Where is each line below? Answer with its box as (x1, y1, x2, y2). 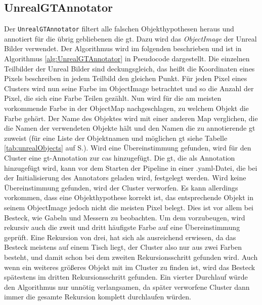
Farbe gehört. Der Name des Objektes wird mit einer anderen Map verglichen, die (4, 112, 258, 123)
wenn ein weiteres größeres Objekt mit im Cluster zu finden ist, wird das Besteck (4, 261, 255, 272)
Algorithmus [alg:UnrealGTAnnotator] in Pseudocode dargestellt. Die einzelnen (4, 53, 250, 64)
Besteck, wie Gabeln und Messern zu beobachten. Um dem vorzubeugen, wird (4, 212, 245, 222)
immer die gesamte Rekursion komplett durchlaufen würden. (4, 291, 191, 302)
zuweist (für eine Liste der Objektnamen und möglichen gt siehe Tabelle (4, 132, 228, 143)
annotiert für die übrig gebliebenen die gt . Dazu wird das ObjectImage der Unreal (4, 33, 257, 44)
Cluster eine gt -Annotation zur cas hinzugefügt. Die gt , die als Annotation (4, 152, 235, 163)
